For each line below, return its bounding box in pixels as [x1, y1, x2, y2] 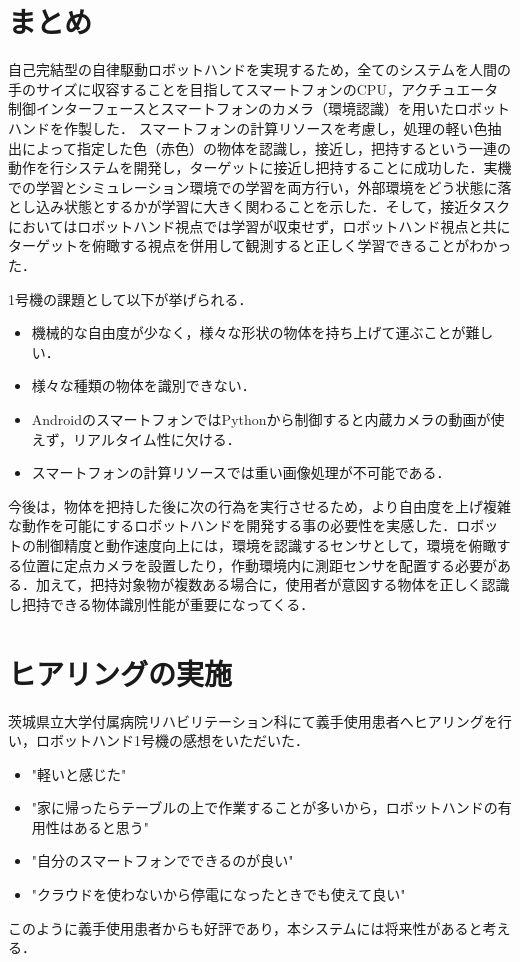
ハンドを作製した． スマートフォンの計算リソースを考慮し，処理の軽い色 [8, 117, 488, 138]
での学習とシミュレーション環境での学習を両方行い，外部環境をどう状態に [8, 176, 498, 197]
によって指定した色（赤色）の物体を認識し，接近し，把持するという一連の [21, 137, 511, 158]
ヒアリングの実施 [8, 652, 233, 693]
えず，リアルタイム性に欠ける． [31, 428, 241, 449]
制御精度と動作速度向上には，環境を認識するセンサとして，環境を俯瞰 [35, 535, 497, 555]
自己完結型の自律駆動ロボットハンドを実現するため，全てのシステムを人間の [8, 59, 511, 80]
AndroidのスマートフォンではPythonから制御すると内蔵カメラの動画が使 [31, 409, 505, 430]
